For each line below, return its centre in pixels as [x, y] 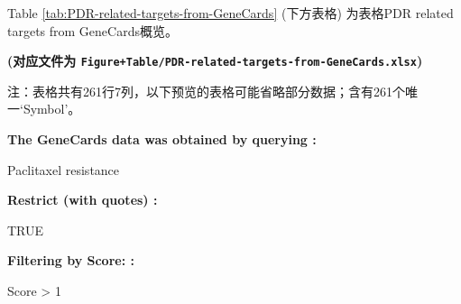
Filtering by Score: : [71, 260]
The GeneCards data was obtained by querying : [162, 139]
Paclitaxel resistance [64, 169]
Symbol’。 [52, 109]
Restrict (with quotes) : [83, 200]
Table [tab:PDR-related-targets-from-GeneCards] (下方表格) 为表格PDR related [230, 13]
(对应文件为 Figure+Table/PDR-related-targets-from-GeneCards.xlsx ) [215, 61]
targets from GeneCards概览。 [92, 30]
